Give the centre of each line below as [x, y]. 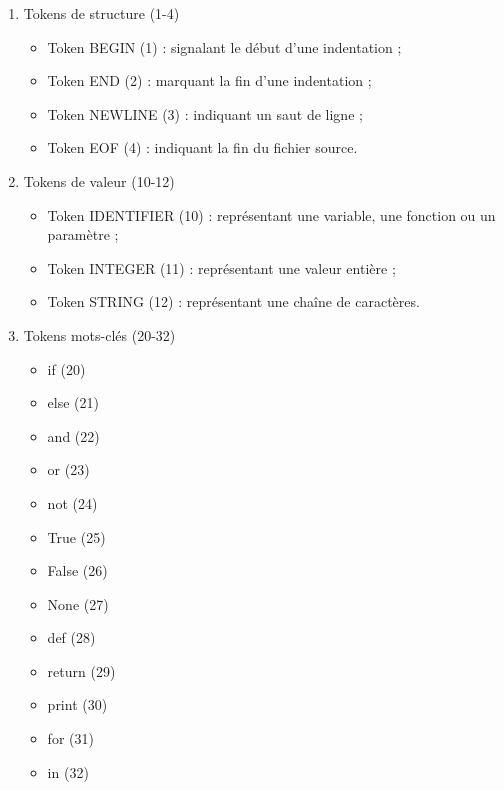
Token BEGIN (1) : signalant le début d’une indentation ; [224, 46]
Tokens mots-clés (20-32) [99, 334]
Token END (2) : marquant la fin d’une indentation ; [209, 80]
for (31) [70, 738]
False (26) [77, 570]
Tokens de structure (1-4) [101, 13]
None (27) [78, 603]
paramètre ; [83, 234]
